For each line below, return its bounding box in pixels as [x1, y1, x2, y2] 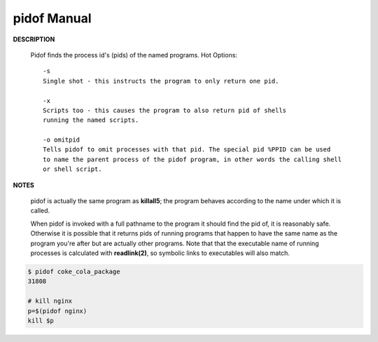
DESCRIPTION [13, 35, 55, 43]
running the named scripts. [43, 116, 139, 124]
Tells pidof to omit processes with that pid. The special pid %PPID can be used [43, 146, 331, 153]
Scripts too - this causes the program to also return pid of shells [43, 106, 287, 114]
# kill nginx [27, 297, 73, 305]
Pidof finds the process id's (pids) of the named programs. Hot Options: [30, 50, 238, 59]
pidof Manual [13, 11, 92, 26]
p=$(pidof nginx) [27, 307, 87, 315]
